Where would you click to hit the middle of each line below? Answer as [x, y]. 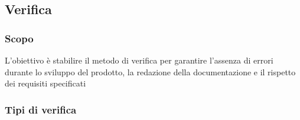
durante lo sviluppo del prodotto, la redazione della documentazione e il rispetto [150, 71]
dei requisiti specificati [45, 83]
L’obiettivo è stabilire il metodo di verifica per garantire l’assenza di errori [139, 60]
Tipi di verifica [41, 109]
